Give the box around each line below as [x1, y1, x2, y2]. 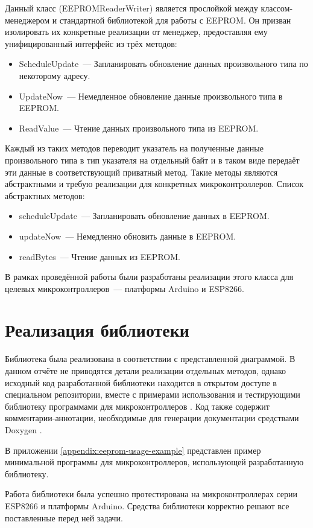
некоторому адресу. [19, 69, 90, 81]
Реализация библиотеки [5, 317, 189, 342]
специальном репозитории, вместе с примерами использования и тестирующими [5, 388, 300, 401]
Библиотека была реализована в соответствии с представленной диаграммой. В [5, 352, 296, 365]
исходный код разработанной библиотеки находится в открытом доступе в [5, 376, 277, 389]
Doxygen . [5, 423, 42, 436]
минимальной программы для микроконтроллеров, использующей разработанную [5, 456, 304, 468]
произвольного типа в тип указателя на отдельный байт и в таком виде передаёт [5, 153, 300, 166]
